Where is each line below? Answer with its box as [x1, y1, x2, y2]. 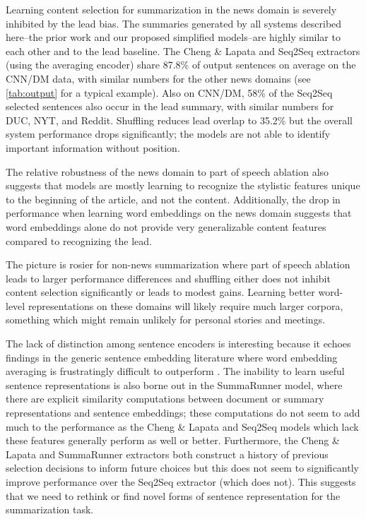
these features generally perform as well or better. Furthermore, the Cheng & [6, 433, 340, 448]
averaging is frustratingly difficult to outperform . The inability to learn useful [6, 364, 345, 378]
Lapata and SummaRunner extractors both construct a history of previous [6, 446, 329, 461]
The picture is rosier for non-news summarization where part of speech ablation [6, 257, 350, 272]
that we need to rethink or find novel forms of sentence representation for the [6, 488, 341, 503]
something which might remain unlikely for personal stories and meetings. [6, 312, 326, 327]
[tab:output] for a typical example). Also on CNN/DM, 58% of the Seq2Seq [6, 85, 333, 100]
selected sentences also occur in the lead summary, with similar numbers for [6, 99, 334, 114]
